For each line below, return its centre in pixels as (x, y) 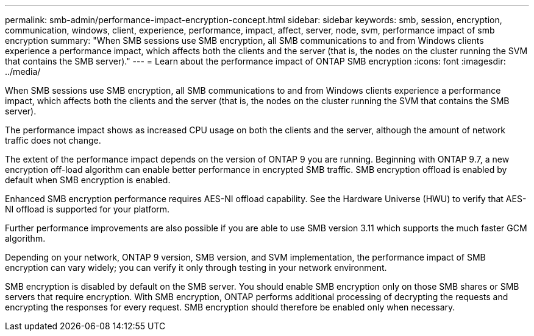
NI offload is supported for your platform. (87, 209)
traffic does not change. (53, 140)
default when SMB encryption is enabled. (88, 180)
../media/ (23, 72)
